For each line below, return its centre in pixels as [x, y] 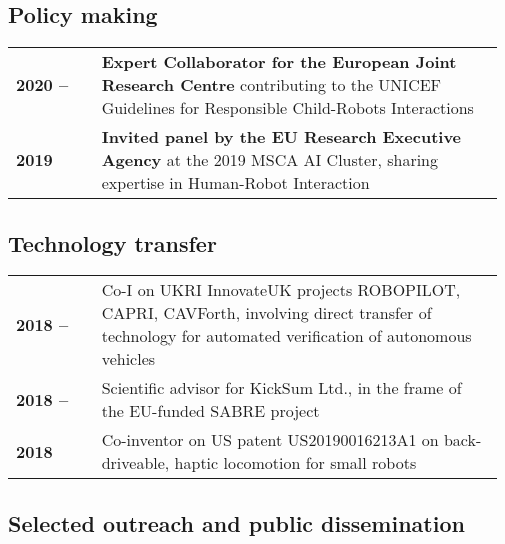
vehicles [128, 359]
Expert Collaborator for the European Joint [279, 62]
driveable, [135, 463]
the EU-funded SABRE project [210, 411]
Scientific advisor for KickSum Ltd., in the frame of [281, 388]
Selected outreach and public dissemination [236, 522]
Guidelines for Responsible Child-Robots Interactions [287, 108]
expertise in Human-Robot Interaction [235, 183]
